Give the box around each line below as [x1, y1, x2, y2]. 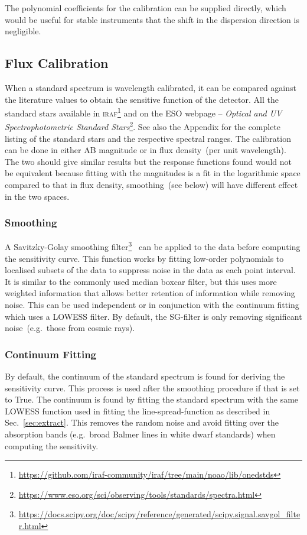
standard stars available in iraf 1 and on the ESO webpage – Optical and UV [5, 105, 282, 119]
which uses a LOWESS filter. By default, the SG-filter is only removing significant [5, 310, 302, 322]
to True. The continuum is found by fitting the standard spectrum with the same [5, 393, 299, 406]
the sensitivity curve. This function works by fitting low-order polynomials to [5, 252, 284, 264]
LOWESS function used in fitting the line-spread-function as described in [5, 404, 270, 417]
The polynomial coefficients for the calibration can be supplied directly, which [5, 2, 286, 14]
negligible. [5, 25, 41, 37]
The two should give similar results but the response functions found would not [5, 155, 292, 167]
